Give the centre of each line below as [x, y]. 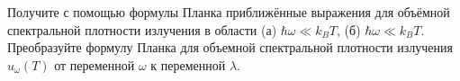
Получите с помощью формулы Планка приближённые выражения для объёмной [229, 12]
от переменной [95, 64]
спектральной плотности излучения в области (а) [142, 29]
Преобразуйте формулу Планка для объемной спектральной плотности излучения [230, 47]
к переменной [188, 64]
